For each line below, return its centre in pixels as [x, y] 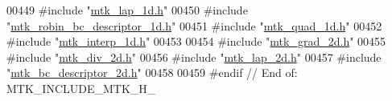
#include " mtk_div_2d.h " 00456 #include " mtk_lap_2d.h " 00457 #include [194, 57]
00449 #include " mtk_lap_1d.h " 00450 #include [127, 10]
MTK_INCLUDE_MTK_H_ [81, 88]
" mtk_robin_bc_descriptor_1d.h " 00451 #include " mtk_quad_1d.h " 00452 [194, 25]
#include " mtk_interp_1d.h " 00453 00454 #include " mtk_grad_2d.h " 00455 [196, 41]
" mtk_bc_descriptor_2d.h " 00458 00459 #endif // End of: [152, 73]
